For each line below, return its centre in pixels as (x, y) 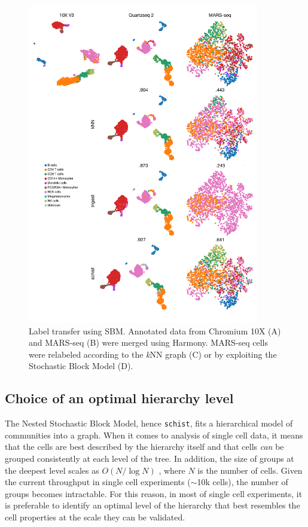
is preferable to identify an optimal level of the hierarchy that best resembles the (153, 505)
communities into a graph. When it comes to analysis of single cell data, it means (154, 435)
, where (172, 470)
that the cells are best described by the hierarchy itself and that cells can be (144, 447)
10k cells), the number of (243, 482)
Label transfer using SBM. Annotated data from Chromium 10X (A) (155, 330)
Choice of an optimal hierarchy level (119, 398)
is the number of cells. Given (250, 470)
